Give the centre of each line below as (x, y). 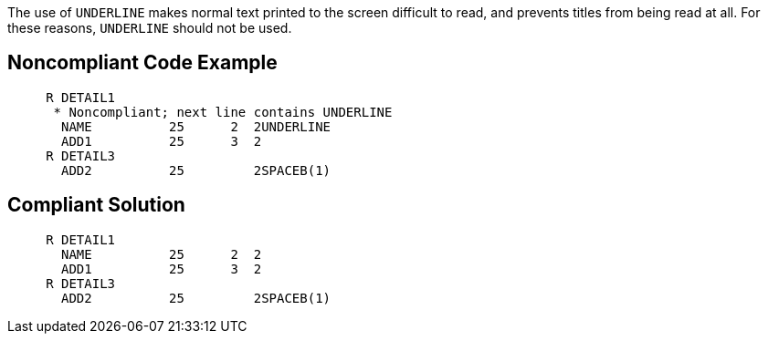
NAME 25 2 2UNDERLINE (196, 126)
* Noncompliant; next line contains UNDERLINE (223, 112)
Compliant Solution (96, 205)
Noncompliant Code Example (142, 63)
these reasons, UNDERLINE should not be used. (150, 28)
